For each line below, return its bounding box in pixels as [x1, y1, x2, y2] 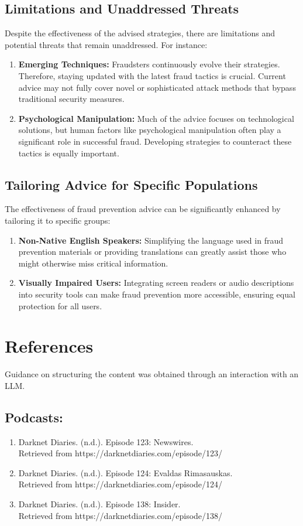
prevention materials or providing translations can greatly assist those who [18, 245, 287, 258]
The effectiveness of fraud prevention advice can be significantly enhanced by [5, 203, 281, 215]
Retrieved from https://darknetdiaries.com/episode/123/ [18, 447, 223, 459]
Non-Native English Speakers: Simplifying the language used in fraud [18, 234, 283, 246]
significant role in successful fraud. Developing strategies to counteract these [18, 135, 292, 147]
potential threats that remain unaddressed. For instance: [5, 38, 208, 50]
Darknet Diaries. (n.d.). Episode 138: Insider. [18, 497, 181, 510]
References [5, 334, 94, 358]
